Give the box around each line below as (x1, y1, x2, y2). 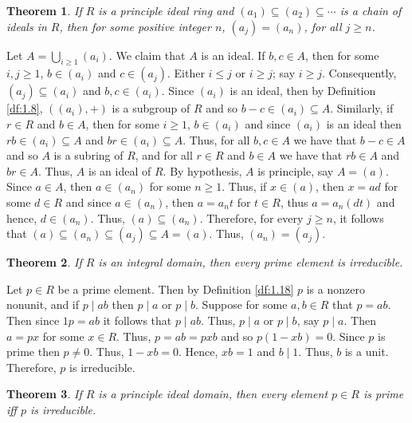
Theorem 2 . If (6, 254, 82, 271)
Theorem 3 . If (6, 385, 82, 402)
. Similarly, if (330, 100, 394, 117)
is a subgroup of (112, 100, 190, 117)
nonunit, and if (6, 296, 80, 313)
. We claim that (108, 46, 186, 63)
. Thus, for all (182, 131, 250, 148)
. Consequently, (321, 65, 397, 81)
